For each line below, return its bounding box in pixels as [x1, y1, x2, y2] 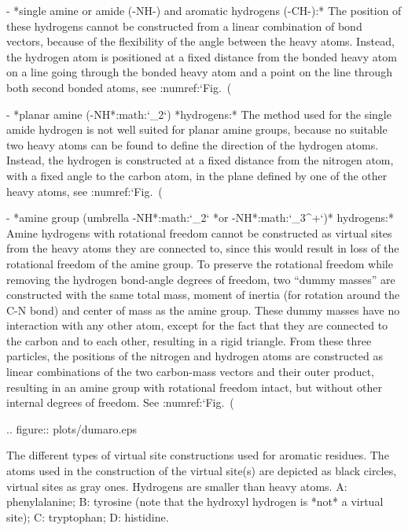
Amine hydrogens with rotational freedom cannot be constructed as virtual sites [6, 224, 392, 241]
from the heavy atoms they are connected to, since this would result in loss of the [6, 240, 399, 256]
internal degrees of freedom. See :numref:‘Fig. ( [6, 394, 234, 411]
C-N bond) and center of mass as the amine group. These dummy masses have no [6, 301, 400, 318]
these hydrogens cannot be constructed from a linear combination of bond [6, 17, 362, 34]
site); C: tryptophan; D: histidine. [6, 508, 169, 525]
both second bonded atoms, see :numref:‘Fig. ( [6, 79, 232, 95]
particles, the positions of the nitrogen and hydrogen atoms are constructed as [6, 348, 383, 364]
